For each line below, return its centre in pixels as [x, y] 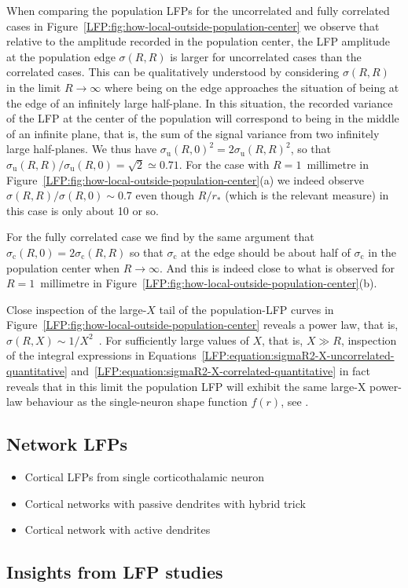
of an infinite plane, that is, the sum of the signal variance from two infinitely [193, 133]
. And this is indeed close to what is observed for [278, 267]
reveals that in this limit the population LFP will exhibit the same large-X [186, 386]
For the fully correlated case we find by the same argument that [160, 237]
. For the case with [224, 164]
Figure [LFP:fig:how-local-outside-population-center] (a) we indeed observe [185, 179]
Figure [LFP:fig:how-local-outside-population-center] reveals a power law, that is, [202, 325]
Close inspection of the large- [77, 309]
